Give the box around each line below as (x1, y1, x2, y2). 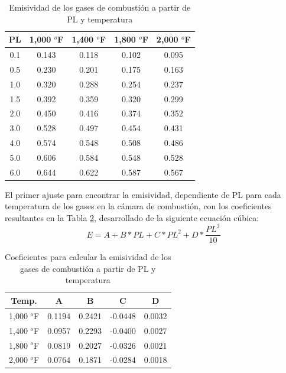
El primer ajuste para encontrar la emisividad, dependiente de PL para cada (5, 188, 281, 200)
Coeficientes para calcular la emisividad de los (5, 251, 171, 263)
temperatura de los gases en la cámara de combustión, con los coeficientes (5, 200, 272, 212)
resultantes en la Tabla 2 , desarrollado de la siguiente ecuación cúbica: (5, 212, 259, 224)
